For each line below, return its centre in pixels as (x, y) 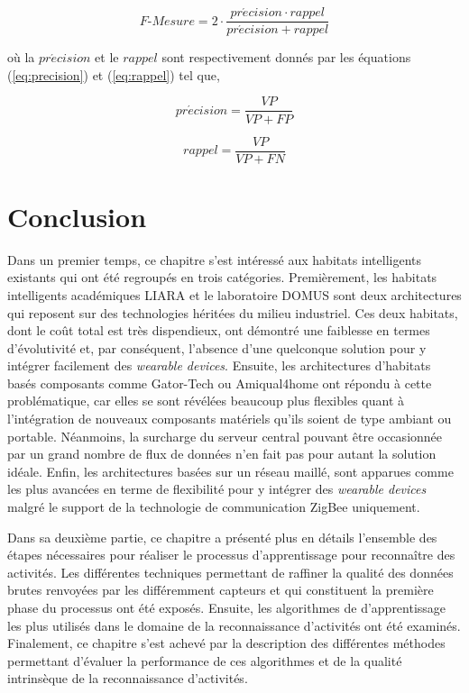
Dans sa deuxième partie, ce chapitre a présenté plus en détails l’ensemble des (222, 537)
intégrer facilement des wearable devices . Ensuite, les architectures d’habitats (219, 365)
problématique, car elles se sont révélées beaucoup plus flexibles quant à (206, 401)
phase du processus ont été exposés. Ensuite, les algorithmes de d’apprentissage (227, 607)
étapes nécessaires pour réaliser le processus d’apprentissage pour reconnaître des (231, 555)
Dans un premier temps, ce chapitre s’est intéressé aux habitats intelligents (215, 259)
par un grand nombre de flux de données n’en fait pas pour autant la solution (222, 454)
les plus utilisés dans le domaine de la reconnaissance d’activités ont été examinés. (234, 625)
